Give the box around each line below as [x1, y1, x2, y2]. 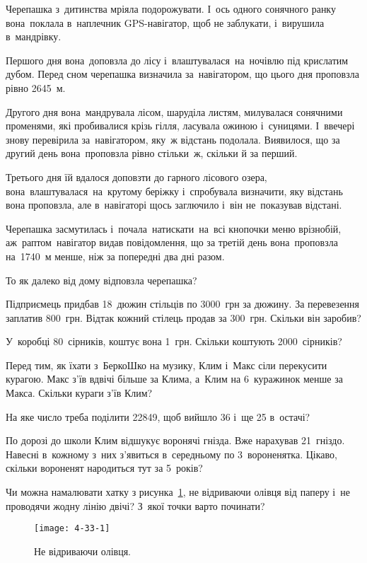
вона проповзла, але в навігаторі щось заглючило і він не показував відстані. [6, 197, 342, 212]
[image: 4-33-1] [34, 523, 110, 534]
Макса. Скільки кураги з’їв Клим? [6, 385, 153, 400]
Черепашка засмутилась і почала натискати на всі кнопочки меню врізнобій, [6, 221, 342, 236]
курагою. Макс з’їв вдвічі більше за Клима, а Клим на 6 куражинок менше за [6, 371, 343, 386]
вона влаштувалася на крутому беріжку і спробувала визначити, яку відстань [6, 183, 343, 198]
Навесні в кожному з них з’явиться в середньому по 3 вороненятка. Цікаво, [6, 446, 337, 461]
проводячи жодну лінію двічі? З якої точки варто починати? [6, 498, 265, 513]
